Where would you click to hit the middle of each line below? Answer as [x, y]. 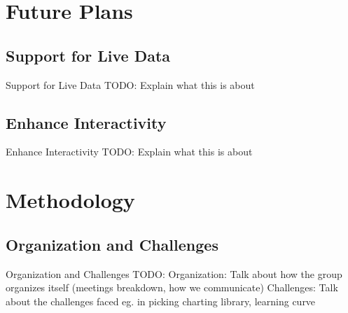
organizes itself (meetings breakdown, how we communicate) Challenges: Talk [172, 287]
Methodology [70, 200]
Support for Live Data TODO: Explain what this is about [130, 84]
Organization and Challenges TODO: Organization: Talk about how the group [174, 273]
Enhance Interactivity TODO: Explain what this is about [129, 152]
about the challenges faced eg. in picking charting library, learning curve [161, 301]
